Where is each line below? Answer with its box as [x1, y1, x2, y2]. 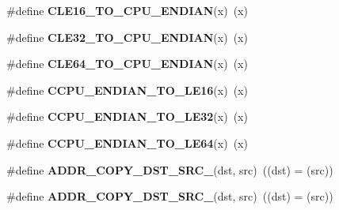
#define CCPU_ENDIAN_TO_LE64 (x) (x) [6, 134, 248, 151]
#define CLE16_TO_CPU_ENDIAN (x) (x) [6, 2, 248, 18]
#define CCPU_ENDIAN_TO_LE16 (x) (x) [6, 81, 248, 98]
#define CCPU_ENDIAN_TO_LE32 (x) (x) [6, 108, 248, 125]
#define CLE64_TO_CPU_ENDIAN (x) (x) [6, 55, 248, 72]
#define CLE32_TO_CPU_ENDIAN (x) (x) [6, 28, 248, 45]
